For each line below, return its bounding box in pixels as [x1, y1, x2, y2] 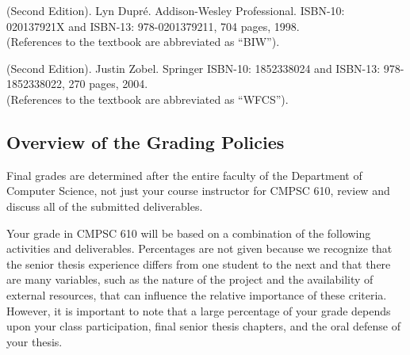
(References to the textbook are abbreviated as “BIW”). [6, 33, 280, 50]
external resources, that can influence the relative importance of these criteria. [6, 286, 387, 303]
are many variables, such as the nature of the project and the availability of [6, 271, 374, 288]
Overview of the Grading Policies [6, 129, 285, 154]
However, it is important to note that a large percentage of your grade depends [6, 302, 391, 319]
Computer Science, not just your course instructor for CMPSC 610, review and [6, 182, 390, 199]
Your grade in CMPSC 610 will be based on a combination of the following [6, 224, 371, 241]
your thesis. [6, 333, 63, 349]
